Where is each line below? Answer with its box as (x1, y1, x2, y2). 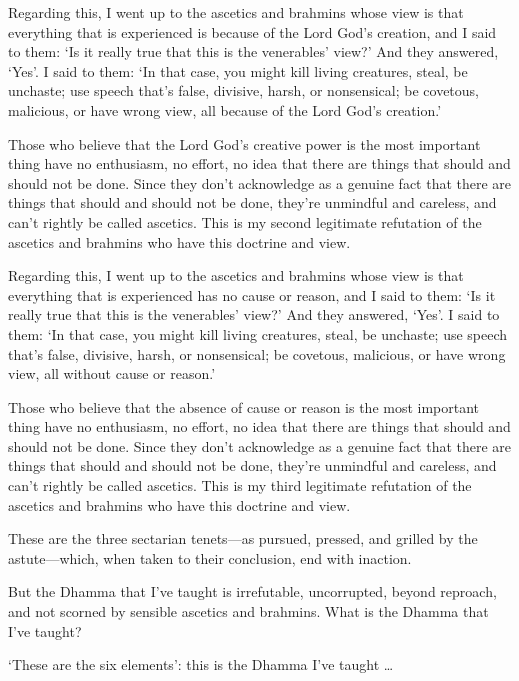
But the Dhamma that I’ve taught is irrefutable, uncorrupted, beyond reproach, (8, 581, 497, 602)
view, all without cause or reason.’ (8, 363, 216, 384)
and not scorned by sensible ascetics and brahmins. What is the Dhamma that (8, 601, 489, 622)
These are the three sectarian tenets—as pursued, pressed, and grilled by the (8, 528, 478, 549)
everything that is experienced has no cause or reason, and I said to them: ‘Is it (8, 284, 496, 305)
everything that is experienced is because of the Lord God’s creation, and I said (8, 21, 497, 42)
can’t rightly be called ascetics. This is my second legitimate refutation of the (8, 211, 482, 232)
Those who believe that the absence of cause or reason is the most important (8, 396, 480, 417)
